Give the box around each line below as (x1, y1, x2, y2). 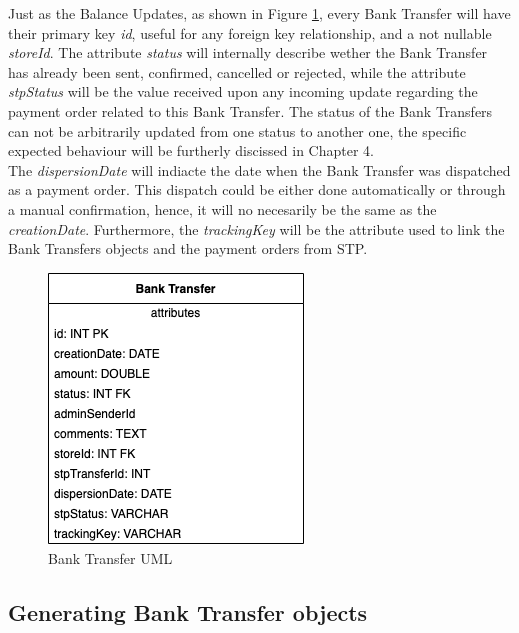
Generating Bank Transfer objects (8, 597, 368, 628)
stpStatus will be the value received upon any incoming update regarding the (8, 81, 478, 102)
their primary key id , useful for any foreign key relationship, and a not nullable (8, 22, 492, 43)
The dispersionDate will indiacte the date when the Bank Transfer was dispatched (8, 159, 511, 180)
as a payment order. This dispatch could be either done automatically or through (8, 179, 506, 200)
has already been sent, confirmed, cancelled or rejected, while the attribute (8, 61, 466, 82)
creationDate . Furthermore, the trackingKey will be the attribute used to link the (8, 218, 505, 239)
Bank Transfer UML (48, 548, 173, 569)
